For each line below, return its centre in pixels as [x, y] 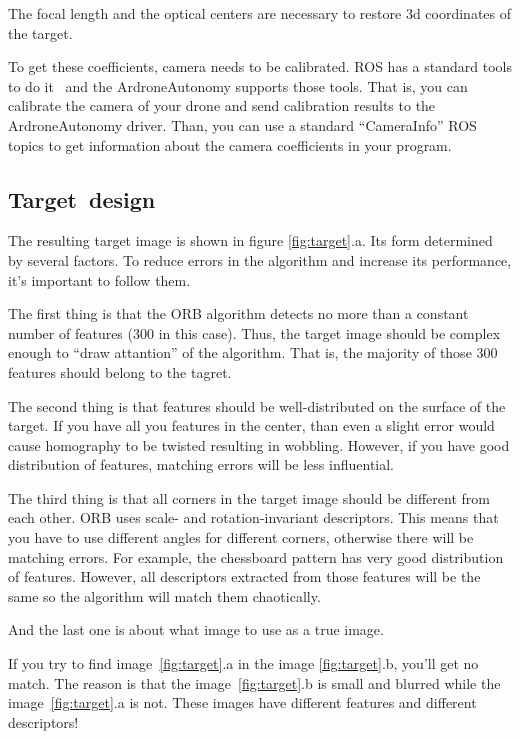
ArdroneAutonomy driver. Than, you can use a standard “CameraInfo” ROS [242, 124]
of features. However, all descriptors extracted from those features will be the [244, 576]
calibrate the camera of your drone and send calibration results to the [222, 105]
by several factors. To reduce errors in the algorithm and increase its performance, [260, 259]
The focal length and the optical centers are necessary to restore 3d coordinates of [260, 13]
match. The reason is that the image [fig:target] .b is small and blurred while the [254, 682]
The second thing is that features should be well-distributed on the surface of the [257, 405]
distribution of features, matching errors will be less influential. [201, 464]
